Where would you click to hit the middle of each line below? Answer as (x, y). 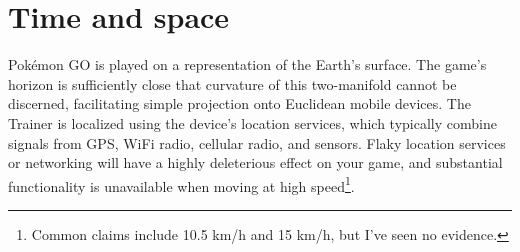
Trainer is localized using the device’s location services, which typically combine (252, 122)
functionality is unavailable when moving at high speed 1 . (181, 184)
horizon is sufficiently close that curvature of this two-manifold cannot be (232, 83)
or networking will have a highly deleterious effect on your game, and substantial (255, 162)
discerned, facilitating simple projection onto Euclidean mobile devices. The (239, 103)
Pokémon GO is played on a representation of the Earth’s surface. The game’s (247, 64)
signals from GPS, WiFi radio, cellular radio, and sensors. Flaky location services (257, 142)
